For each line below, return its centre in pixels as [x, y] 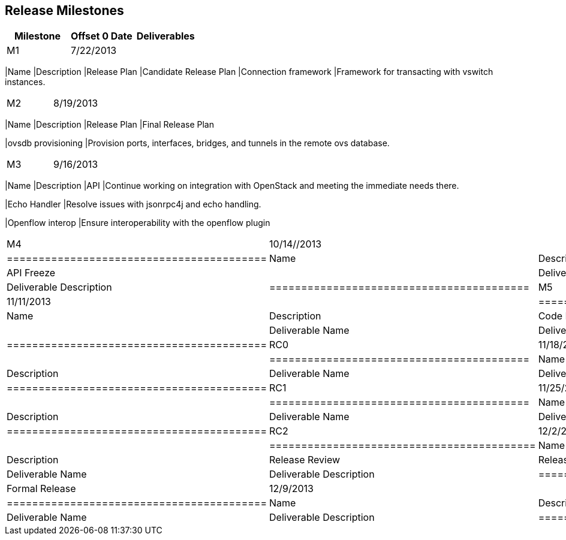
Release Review [305, 460]
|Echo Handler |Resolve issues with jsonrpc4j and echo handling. [133, 204]
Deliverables [165, 36]
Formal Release [41, 489]
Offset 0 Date [101, 36]
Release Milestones [64, 10]
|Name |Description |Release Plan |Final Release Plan [109, 125]
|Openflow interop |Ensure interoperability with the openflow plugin [138, 223]
